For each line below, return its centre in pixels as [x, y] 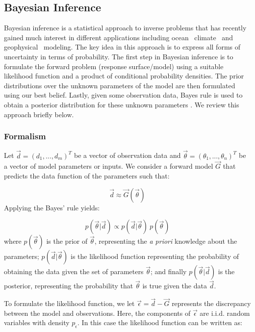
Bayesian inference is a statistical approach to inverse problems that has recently [125, 28]
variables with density [37, 322]
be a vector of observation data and [127, 155]
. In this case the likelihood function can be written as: [160, 322]
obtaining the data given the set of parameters [74, 271]
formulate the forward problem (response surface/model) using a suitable [114, 66]
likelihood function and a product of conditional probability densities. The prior [124, 76]
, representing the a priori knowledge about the [166, 241]
